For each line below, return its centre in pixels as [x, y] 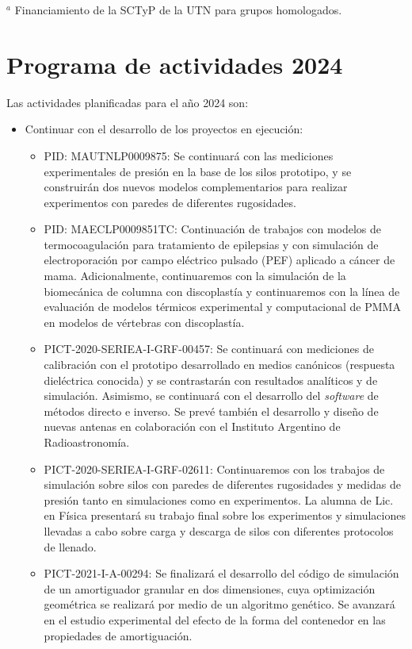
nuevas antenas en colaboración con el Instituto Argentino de [192, 426]
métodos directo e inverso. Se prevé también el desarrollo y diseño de [211, 411]
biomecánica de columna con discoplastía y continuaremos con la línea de [222, 291]
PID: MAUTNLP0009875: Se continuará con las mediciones [189, 155]
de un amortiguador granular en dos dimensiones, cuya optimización [210, 588]
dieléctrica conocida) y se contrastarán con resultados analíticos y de [211, 380]
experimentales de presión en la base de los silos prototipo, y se [198, 171]
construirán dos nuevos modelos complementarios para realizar [196, 187]
